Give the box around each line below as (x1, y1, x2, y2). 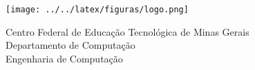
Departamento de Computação (6, 38, 135, 52)
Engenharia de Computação (6, 51, 123, 65)
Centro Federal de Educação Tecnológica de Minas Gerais (6, 24, 249, 38)
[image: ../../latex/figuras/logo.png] (6, 5, 189, 14)
